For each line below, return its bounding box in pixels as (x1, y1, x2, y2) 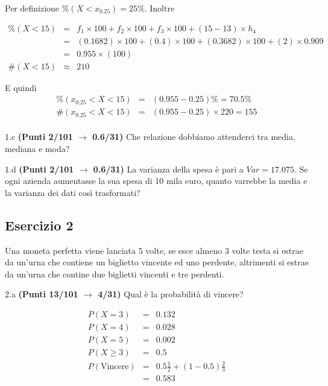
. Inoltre (144, 2, 175, 14)
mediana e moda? (5, 142, 70, 154)
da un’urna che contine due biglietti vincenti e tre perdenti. (5, 267, 224, 280)
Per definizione (5, 2, 60, 14)
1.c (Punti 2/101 (5, 130, 73, 143)
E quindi (5, 81, 37, 93)
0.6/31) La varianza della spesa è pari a (93, 162, 244, 175)
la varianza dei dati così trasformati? (5, 186, 140, 198)
